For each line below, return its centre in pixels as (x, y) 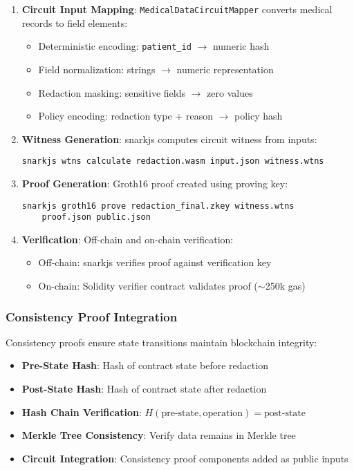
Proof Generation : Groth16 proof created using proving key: (155, 183)
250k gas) (285, 286)
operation (223, 413)
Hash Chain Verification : (82, 412)
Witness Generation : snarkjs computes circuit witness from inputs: (169, 139)
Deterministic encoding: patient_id (115, 46)
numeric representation (225, 69)
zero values (230, 92)
